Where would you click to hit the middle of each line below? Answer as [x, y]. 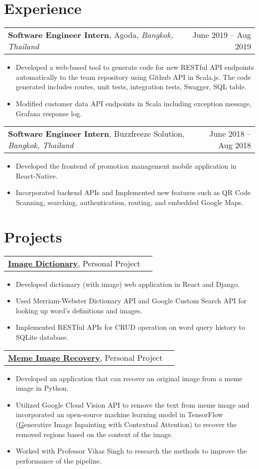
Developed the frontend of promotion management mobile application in [126, 166]
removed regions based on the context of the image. [94, 434]
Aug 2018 [235, 145]
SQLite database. [42, 337]
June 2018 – [230, 134]
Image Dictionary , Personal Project [74, 263]
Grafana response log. [49, 113]
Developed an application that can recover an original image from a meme [129, 378]
